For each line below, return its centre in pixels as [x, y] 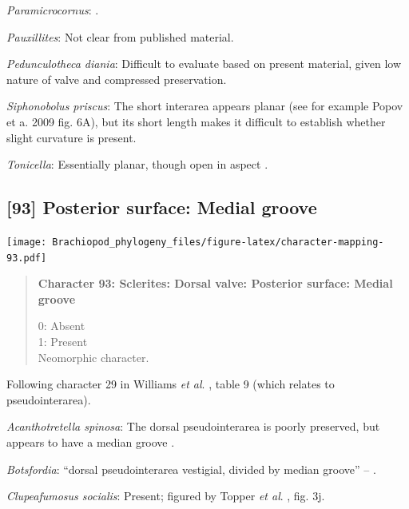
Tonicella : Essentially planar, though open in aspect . [137, 164]
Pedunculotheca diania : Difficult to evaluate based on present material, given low [204, 64]
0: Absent [62, 326]
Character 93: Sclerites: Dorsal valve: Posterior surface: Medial [215, 283]
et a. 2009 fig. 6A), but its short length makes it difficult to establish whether [196, 121]
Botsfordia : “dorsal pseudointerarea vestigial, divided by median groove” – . [191, 469]
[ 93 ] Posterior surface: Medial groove [162, 207]
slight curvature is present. [71, 137]
